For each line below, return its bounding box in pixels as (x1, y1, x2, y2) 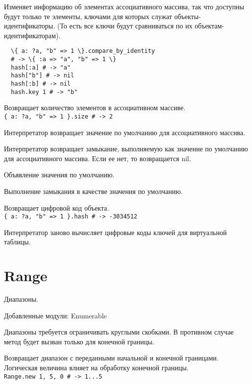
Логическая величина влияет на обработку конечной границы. (4, 362, 189, 373)
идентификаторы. (4, 21, 55, 31)
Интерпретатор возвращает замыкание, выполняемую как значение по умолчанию (4, 144, 248, 154)
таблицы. (4, 237, 31, 247)
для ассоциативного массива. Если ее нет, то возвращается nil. (4, 153, 191, 163)
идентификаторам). (4, 30, 61, 40)
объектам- (195, 21, 224, 31)
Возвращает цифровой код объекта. (4, 202, 109, 213)
